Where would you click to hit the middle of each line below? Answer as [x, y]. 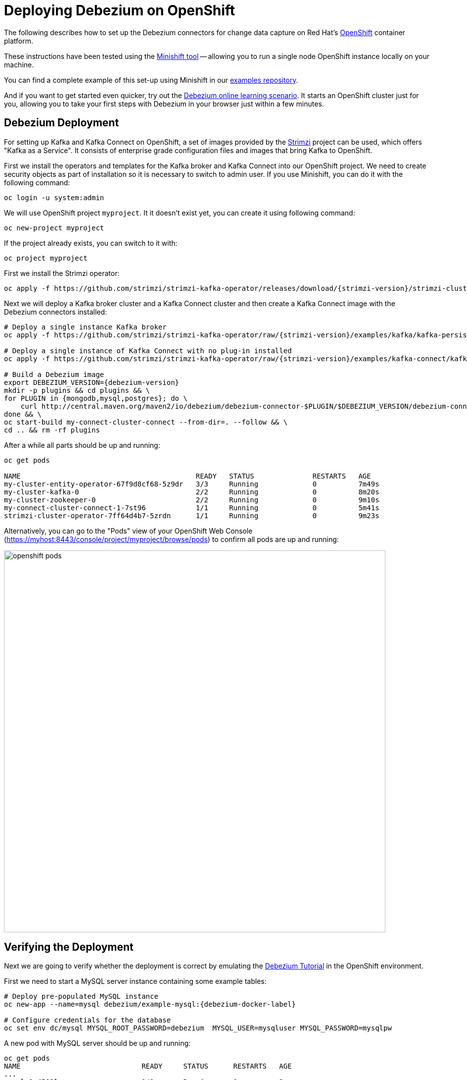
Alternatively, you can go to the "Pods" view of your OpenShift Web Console [128, 531]
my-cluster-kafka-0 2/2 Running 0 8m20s [192, 492]
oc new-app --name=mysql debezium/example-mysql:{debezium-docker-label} [150, 1004]
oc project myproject [46, 258]
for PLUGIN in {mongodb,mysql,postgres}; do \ [96, 398]
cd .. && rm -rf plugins [52, 430]
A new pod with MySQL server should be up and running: [97, 1043]
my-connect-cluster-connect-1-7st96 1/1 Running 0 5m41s [192, 508]
